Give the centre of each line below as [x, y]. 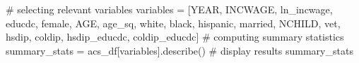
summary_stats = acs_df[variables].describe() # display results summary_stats [179, 50]
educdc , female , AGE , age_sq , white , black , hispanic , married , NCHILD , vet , [173, 23]
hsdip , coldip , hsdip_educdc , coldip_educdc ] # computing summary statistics [175, 37]
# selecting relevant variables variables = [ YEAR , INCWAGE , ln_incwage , [169, 9]
